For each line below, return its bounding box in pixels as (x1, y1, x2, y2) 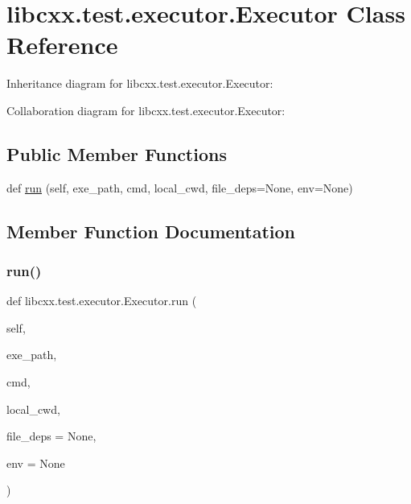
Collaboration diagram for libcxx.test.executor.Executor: (6, 101, 286, 118)
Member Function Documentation (6, 218, 296, 243)
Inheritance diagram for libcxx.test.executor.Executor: (6, 75, 273, 92)
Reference (6, 28, 118, 61)
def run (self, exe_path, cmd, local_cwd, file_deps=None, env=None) (6, 179, 353, 196)
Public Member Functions (6, 141, 227, 166)
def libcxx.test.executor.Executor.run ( (6, 292, 197, 309)
